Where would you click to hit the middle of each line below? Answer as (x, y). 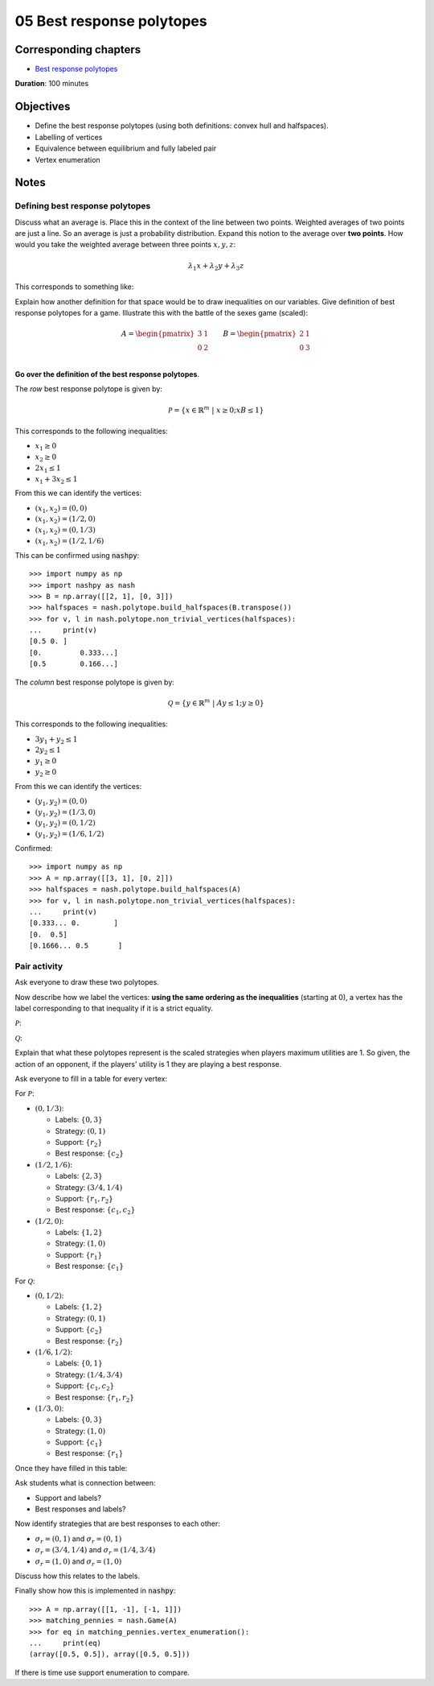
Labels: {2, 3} (79, 1176)
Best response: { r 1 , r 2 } (94, 1398)
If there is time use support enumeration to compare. (102, 1672)
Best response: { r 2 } (89, 1342)
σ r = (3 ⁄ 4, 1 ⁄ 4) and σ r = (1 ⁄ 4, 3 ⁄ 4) (95, 1551)
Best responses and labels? (80, 1509)
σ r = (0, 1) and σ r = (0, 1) (78, 1539)
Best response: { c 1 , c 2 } (95, 1211)
